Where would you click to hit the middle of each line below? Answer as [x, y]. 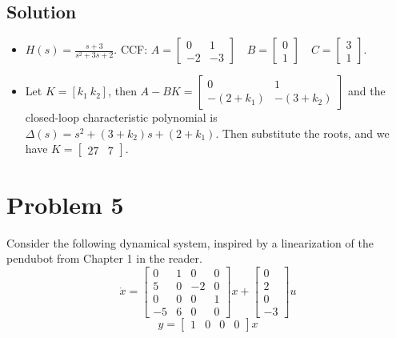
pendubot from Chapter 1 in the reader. [104, 258]
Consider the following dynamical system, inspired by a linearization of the [190, 242]
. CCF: [131, 49]
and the [367, 91]
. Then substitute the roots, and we [302, 133]
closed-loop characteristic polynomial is [121, 117]
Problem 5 [65, 204]
